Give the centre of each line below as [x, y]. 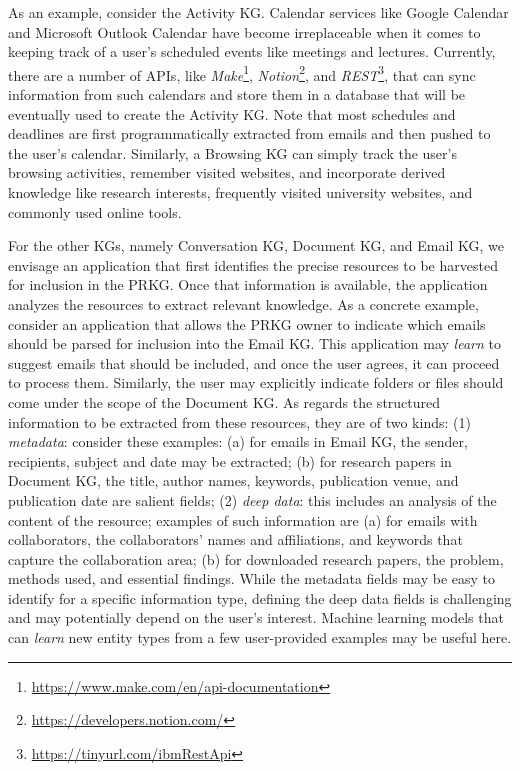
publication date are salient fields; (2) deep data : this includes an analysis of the [252, 499]
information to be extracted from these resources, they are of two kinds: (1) [239, 421]
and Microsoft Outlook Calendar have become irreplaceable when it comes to [244, 31]
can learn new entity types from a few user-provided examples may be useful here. [260, 637]
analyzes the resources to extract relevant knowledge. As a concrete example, [243, 303]
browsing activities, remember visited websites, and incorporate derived [227, 172]
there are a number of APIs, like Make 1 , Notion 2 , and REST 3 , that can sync [242, 73]
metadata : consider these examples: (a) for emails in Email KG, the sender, [238, 441]
